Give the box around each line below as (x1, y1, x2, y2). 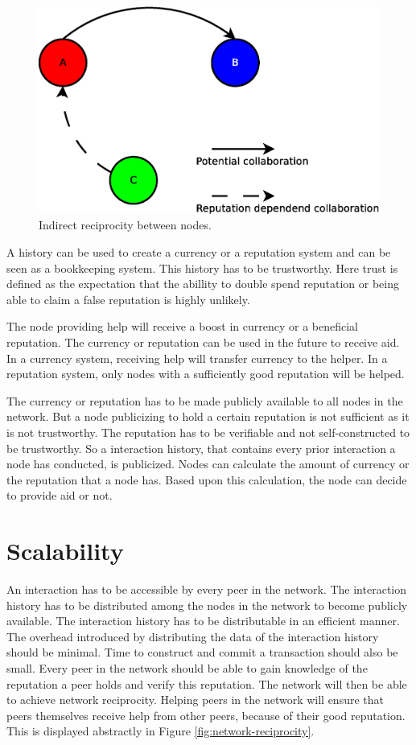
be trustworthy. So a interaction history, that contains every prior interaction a (6, 439, 396, 456)
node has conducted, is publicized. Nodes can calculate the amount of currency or (6, 455, 410, 472)
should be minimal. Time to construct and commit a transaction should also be (6, 644, 398, 661)
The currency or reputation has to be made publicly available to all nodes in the (6, 392, 403, 409)
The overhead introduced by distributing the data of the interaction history (6, 628, 379, 644)
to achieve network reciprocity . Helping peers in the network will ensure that (6, 691, 384, 708)
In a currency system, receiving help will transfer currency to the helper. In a (6, 349, 388, 366)
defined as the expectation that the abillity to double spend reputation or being (6, 275, 399, 292)
